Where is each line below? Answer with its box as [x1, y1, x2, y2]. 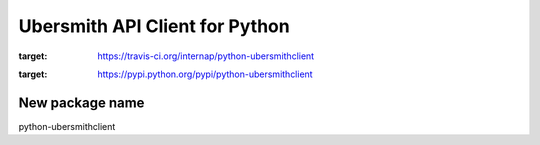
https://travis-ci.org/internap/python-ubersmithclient [97, 50, 315, 62]
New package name [18, 94, 145, 111]
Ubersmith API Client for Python [18, 15, 290, 37]
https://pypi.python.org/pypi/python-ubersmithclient [97, 68, 314, 80]
